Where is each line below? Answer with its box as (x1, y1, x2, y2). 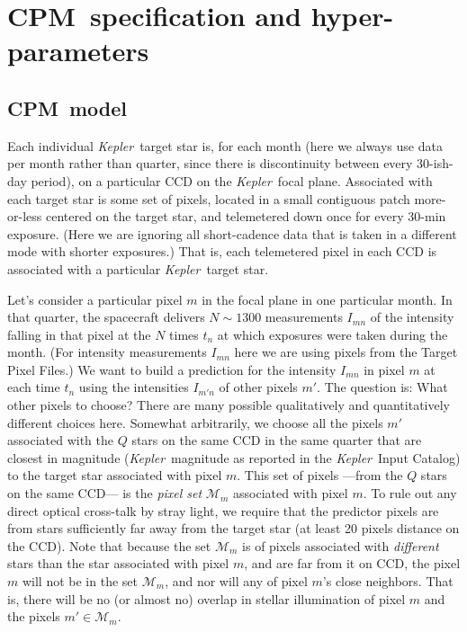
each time (7, 378, 60, 396)
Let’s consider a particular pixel (7, 289, 183, 308)
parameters (7, 32, 149, 69)
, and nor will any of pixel (165, 572, 308, 591)
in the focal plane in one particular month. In (202, 289, 453, 308)
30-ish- (417, 154, 454, 173)
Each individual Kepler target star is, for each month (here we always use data (7, 136, 443, 155)
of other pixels (219, 378, 298, 396)
